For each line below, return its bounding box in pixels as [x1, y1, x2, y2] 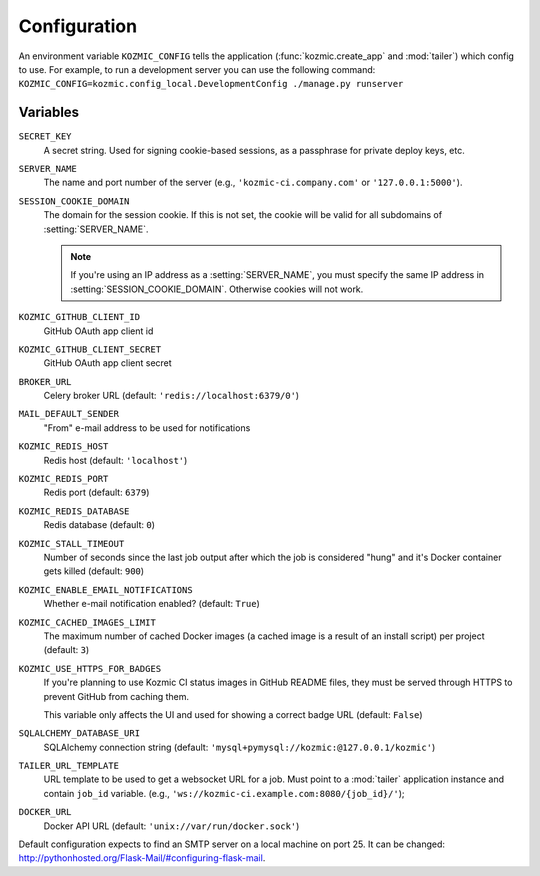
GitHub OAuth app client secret [43, 357, 172, 369]
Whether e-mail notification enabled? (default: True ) [43, 598, 260, 610]
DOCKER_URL [18, 806, 72, 818]
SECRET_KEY [18, 131, 72, 142]
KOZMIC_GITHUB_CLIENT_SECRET [18, 343, 162, 355]
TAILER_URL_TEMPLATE [18, 760, 120, 772]
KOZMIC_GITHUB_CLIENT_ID [18, 311, 140, 323]
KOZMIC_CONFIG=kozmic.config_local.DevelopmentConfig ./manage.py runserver [18, 78, 404, 90]
